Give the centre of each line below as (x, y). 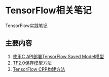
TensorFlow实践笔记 (26, 25)
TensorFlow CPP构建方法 (39, 69)
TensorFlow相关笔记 (48, 10)
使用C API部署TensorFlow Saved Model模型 (58, 56)
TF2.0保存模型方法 (32, 63)
